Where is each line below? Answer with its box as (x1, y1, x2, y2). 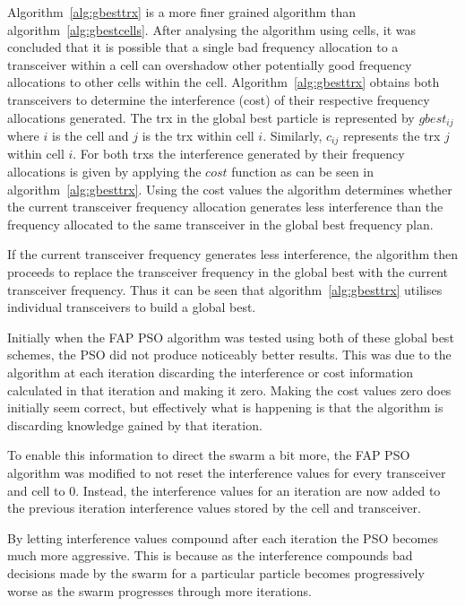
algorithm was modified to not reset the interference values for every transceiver (7, 463, 446, 481)
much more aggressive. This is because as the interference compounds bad (7, 546, 413, 565)
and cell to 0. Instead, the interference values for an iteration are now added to (7, 480, 441, 499)
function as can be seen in (231, 162, 375, 181)
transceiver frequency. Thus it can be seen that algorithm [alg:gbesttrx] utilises (7, 280, 443, 299)
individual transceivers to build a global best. (7, 298, 256, 316)
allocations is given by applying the (7, 162, 202, 181)
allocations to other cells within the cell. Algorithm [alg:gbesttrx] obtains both (7, 73, 440, 91)
